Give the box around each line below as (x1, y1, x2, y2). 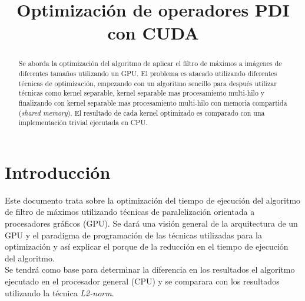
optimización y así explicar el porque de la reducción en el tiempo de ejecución (5, 240, 289, 253)
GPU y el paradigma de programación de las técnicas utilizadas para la (5, 228, 263, 241)
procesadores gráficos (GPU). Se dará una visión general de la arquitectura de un (5, 217, 298, 230)
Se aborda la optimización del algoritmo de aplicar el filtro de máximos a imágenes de (18, 58, 282, 68)
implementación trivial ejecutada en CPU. (18, 117, 148, 127)
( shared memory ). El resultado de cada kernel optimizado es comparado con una (18, 107, 265, 117)
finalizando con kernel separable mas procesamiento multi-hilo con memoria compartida (18, 97, 287, 107)
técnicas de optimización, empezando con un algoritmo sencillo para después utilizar (18, 78, 277, 88)
